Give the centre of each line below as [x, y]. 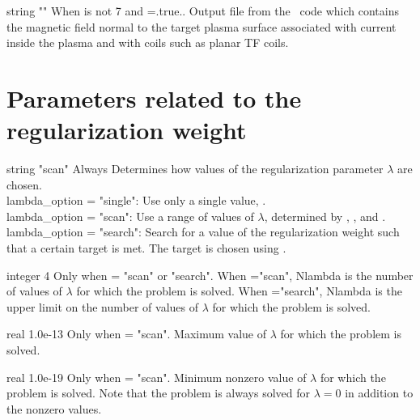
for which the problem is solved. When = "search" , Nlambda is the [239, 291]
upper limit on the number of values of [103, 306]
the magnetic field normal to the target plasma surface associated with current [202, 26]
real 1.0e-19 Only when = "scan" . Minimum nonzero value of [157, 377]
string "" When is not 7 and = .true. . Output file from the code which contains [203, 11]
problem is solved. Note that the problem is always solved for [158, 393]
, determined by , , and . [325, 216]
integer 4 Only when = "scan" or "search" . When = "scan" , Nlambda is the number [210, 275]
